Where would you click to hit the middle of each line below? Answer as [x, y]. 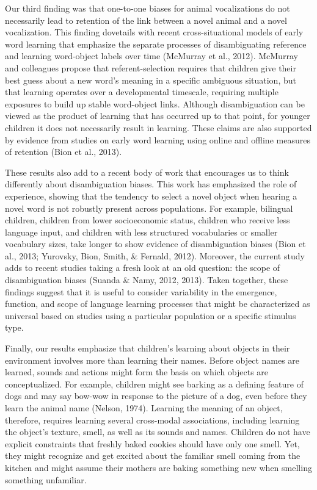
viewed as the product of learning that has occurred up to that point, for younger [158, 116]
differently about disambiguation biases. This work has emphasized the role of [151, 184]
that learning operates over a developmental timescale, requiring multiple [142, 92]
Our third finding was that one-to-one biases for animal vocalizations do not [148, 8]
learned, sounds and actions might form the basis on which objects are [137, 372]
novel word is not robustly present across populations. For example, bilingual [149, 208]
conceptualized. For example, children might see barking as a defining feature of [154, 384]
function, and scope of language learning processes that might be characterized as [158, 304]
